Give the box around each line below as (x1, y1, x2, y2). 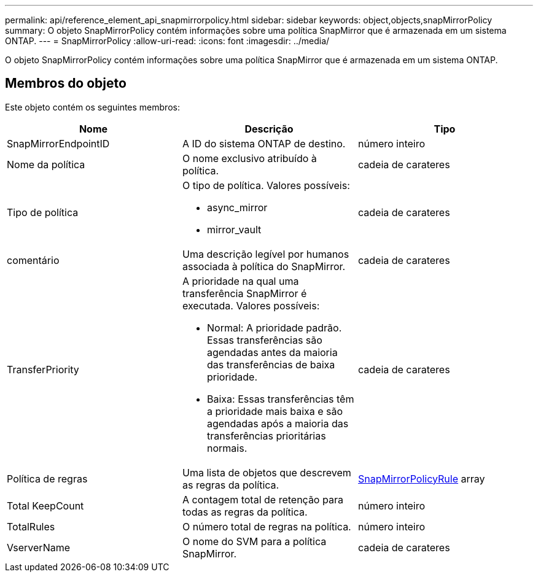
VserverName (7, 541, 71, 554)
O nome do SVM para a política (182, 535, 327, 548)
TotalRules (7, 520, 55, 533)
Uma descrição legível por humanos (182, 247, 349, 260)
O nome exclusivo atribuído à (182, 152, 317, 165)
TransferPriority (7, 363, 79, 376)
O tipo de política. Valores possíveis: (182, 179, 350, 192)
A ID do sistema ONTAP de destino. (182, 137, 346, 150)
